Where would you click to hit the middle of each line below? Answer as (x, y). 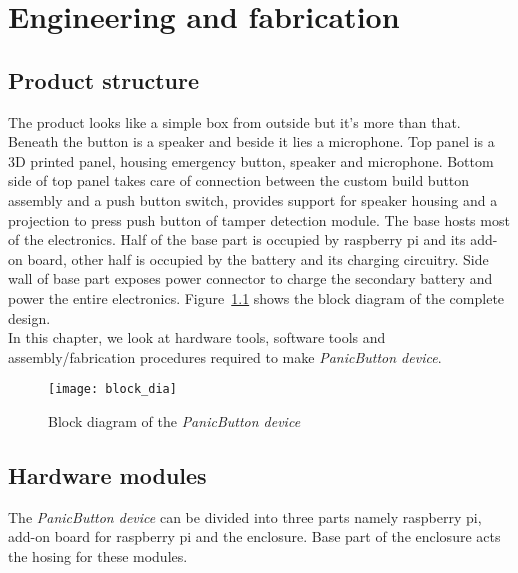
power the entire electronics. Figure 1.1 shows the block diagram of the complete (256, 297)
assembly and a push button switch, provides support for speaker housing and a (253, 199)
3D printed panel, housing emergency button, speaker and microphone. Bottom (251, 160)
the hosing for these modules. (98, 555)
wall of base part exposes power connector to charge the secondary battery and (250, 278)
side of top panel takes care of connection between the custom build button (239, 180)
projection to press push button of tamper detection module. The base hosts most (259, 219)
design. (29, 317)
